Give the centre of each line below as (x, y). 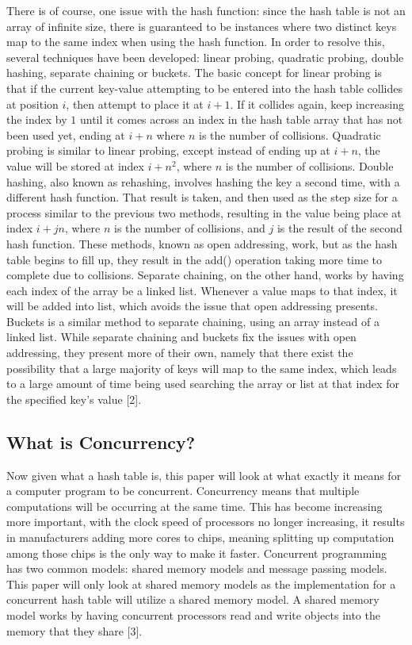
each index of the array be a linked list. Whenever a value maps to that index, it (202, 290)
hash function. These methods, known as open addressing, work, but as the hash (202, 243)
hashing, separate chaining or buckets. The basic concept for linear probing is (194, 73)
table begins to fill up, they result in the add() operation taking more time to (194, 259)
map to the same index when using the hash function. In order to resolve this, (196, 42)
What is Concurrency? (101, 442)
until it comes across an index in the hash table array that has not (241, 119)
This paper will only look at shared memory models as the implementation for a (201, 584)
